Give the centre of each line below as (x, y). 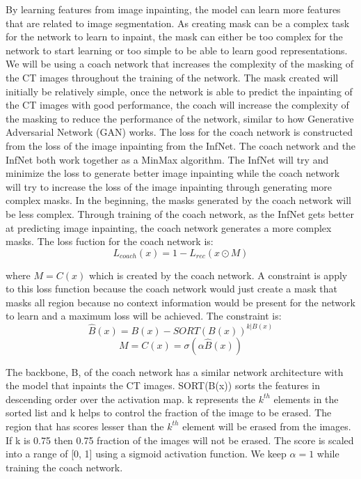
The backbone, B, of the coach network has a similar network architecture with (175, 371)
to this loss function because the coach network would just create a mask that (171, 289)
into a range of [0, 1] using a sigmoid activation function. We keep (146, 454)
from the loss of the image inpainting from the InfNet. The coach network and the (181, 145)
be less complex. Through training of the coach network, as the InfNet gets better (180, 213)
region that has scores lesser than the (85, 426)
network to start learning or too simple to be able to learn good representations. (177, 50)
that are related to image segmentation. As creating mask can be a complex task (178, 23)
